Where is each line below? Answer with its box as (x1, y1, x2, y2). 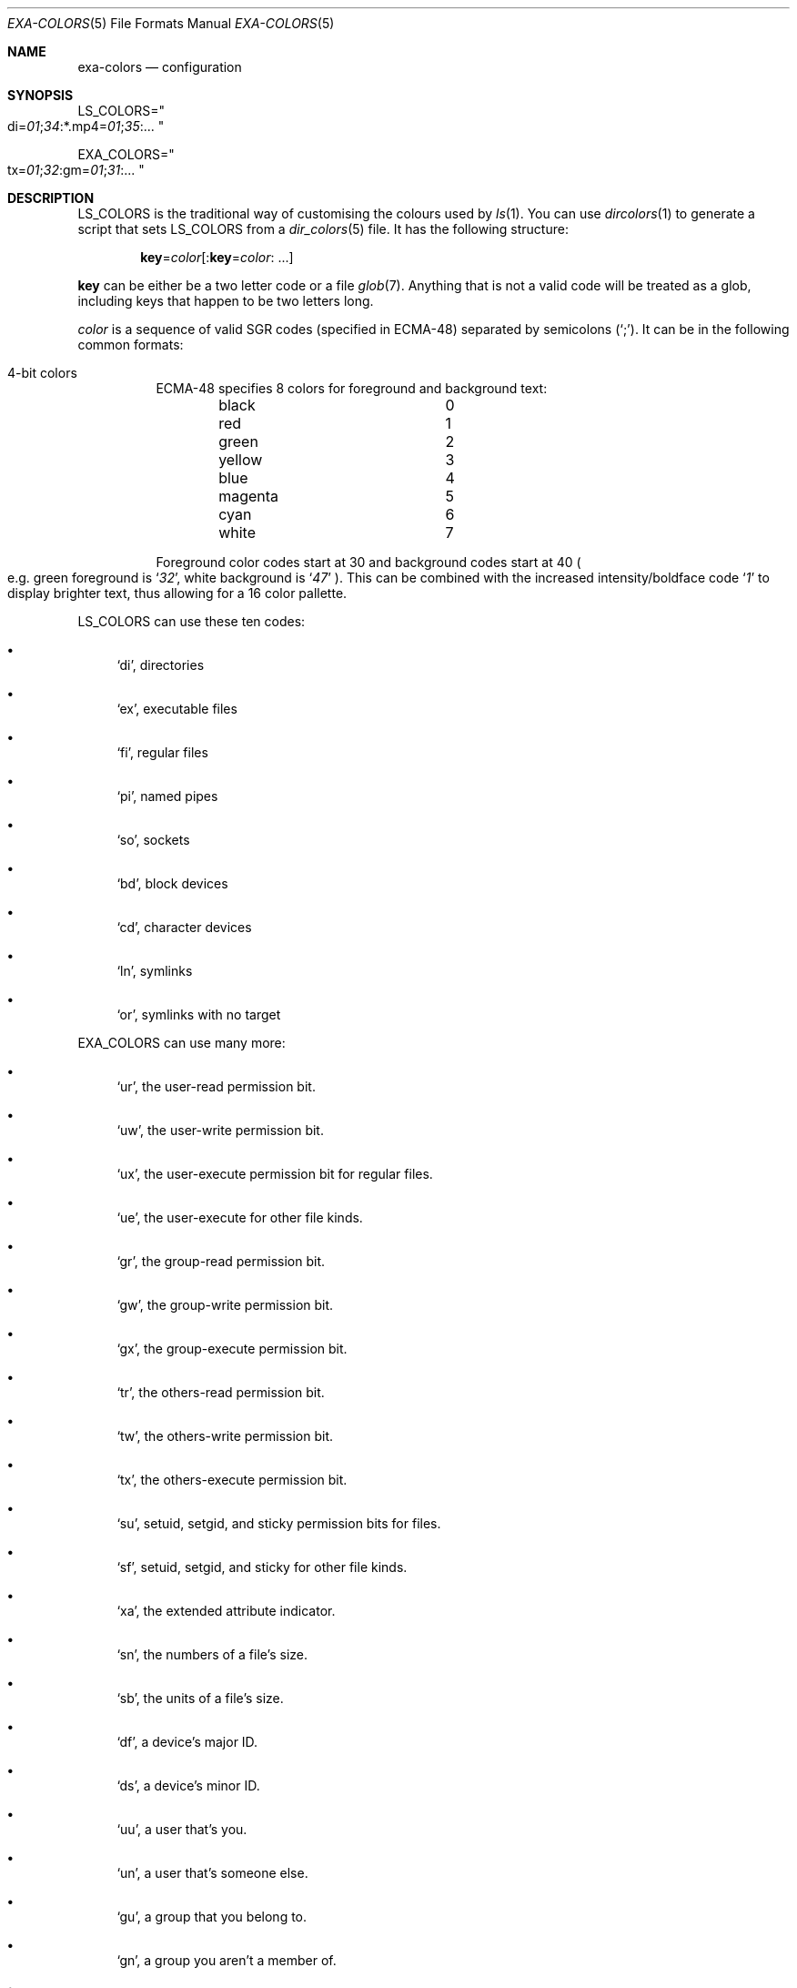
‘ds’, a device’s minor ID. (116, 1778, 260, 1793)
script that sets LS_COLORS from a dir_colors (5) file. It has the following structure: (77, 221, 569, 237)
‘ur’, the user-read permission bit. (116, 1079, 316, 1094)
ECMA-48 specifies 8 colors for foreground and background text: (156, 380, 548, 396)
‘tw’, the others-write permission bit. (116, 1428, 334, 1444)
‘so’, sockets (116, 832, 190, 847)
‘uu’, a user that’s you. (116, 1821, 247, 1837)
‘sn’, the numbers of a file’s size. (116, 1647, 308, 1662)
